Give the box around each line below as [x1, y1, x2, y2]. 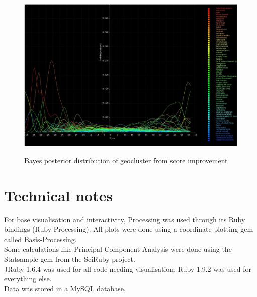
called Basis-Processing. [4, 233, 77, 244]
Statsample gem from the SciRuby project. [4, 253, 135, 264]
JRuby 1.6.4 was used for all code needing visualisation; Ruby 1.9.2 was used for [4, 263, 251, 274]
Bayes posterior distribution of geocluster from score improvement [24, 155, 228, 165]
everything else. [4, 273, 52, 284]
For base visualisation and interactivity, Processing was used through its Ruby [4, 214, 245, 224]
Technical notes [4, 185, 113, 205]
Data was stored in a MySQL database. [4, 283, 126, 293]
